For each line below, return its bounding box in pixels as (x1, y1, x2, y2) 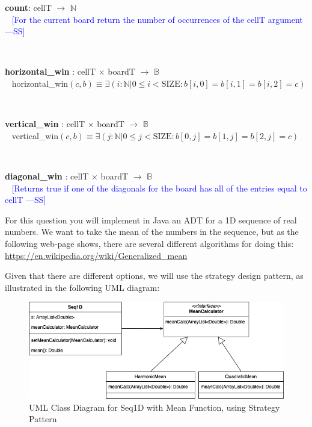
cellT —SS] (5, 193, 46, 206)
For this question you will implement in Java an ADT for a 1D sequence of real (5, 213, 297, 226)
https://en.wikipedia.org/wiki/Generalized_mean (5, 249, 188, 261)
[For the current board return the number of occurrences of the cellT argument (11, 13, 303, 25)
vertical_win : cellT (5, 117, 85, 130)
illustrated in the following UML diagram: (5, 281, 160, 293)
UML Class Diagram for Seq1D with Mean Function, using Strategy (29, 401, 280, 413)
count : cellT (5, 1, 52, 13)
